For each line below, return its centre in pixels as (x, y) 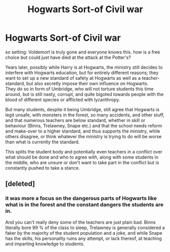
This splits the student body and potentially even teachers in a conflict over (84, 151)
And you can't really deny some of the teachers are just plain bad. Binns (80, 222)
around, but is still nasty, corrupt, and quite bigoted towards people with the (84, 94)
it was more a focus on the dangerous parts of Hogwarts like (81, 198)
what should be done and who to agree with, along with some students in (82, 157)
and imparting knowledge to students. (45, 244)
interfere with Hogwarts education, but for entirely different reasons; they (82, 73)
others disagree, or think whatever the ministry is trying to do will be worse (83, 136)
